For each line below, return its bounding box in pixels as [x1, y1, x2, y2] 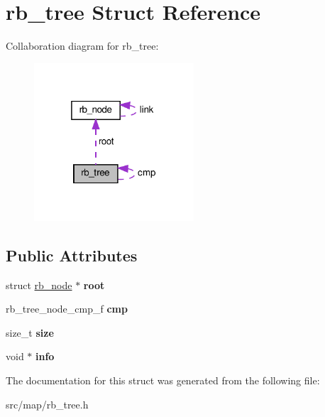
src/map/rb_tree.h [6, 396, 89, 411]
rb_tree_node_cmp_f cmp [6, 301, 128, 316]
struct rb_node [6, 277, 72, 292]
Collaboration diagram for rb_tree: [6, 38, 159, 53]
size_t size [6, 325, 54, 340]
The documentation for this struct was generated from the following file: [6, 373, 320, 388]
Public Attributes [6, 244, 138, 266]
